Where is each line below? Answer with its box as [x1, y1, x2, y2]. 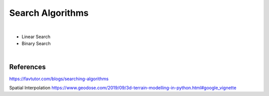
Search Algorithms [9, 7, 89, 18]
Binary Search [21, 41, 51, 47]
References [9, 62, 46, 71]
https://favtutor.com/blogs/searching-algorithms [9, 76, 109, 82]
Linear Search [21, 34, 51, 40]
